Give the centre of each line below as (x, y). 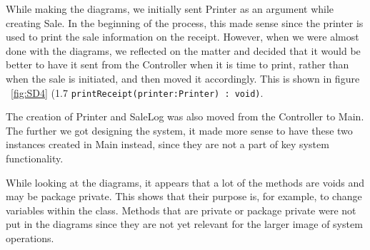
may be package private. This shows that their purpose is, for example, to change (184, 196)
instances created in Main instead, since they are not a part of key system (167, 144)
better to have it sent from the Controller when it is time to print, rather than (177, 64)
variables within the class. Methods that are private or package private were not (181, 210)
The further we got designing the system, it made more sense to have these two (179, 130)
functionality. (35, 158)
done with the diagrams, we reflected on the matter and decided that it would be (183, 50)
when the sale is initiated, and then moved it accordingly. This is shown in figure (183, 78)
